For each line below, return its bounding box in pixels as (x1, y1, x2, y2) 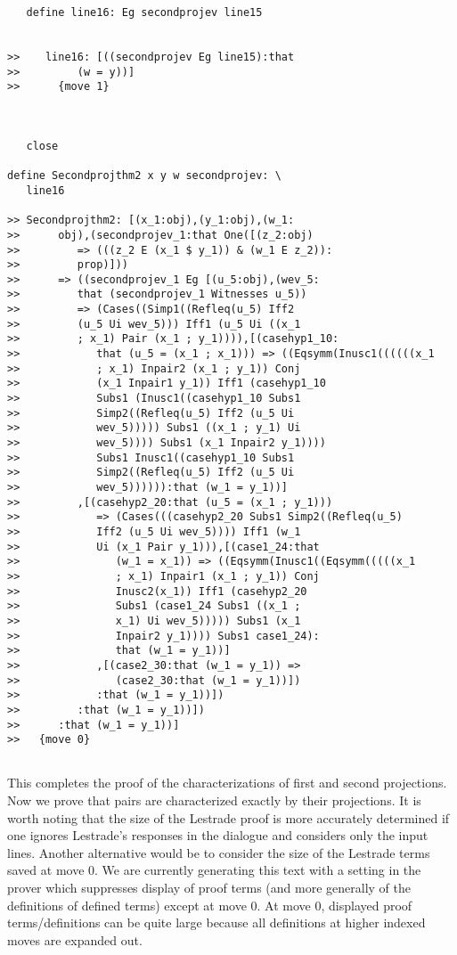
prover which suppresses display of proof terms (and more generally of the (7, 878, 412, 897)
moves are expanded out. (7, 930, 143, 949)
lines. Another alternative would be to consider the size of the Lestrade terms (7, 843, 430, 861)
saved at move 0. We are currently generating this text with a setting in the (7, 861, 421, 879)
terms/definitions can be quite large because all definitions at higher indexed (7, 913, 426, 932)
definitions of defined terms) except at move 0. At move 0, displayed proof (7, 895, 412, 914)
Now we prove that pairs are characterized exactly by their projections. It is (7, 791, 421, 810)
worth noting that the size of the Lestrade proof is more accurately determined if (7, 808, 450, 827)
